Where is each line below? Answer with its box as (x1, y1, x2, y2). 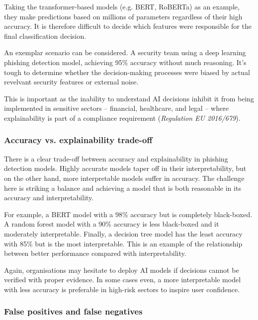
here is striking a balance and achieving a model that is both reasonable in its (4, 182, 241, 193)
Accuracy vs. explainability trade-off (4, 134, 153, 146)
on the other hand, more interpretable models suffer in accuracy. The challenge (4, 172, 245, 183)
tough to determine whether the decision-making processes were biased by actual (4, 67, 250, 77)
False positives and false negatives (4, 305, 143, 318)
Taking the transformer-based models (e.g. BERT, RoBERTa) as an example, (4, 1, 240, 11)
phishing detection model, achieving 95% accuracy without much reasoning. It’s (4, 57, 247, 67)
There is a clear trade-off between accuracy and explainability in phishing (4, 153, 228, 163)
